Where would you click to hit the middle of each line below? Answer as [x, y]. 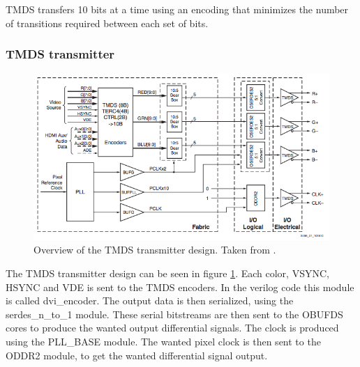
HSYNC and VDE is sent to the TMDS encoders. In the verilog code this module [180, 287]
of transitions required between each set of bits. [107, 23]
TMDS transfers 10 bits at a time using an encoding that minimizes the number [177, 9]
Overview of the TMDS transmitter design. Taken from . [155, 250]
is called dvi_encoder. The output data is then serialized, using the [150, 300]
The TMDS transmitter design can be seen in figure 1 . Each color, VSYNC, [167, 273]
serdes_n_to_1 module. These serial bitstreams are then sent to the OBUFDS [174, 314]
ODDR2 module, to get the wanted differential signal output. [137, 355]
